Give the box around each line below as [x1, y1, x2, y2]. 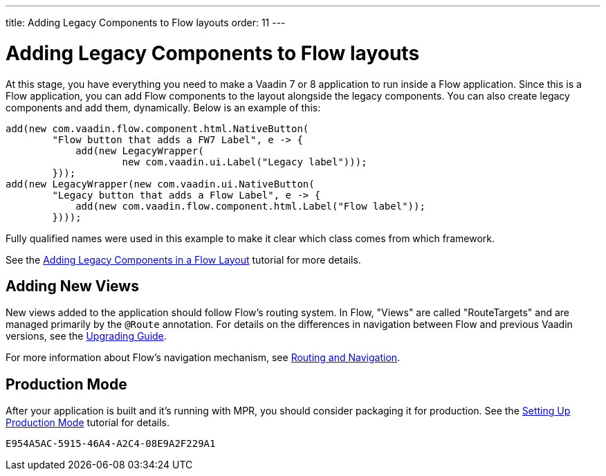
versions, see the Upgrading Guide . [6, 330, 167, 342]
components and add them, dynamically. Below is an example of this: [6, 101, 321, 113]
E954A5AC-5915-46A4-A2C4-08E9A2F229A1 [6, 438, 216, 450]
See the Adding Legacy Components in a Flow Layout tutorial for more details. [6, 253, 361, 266]
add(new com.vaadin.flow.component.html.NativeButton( [6, 122, 309, 134]
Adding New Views [6, 277, 139, 295]
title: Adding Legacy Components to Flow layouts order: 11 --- [6, 17, 286, 28]
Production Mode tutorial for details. [6, 416, 170, 429]
